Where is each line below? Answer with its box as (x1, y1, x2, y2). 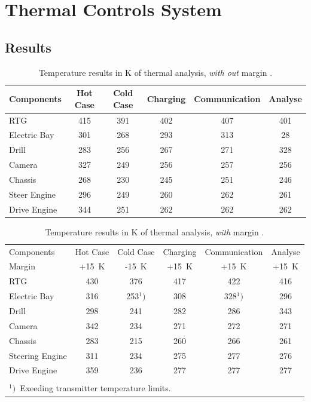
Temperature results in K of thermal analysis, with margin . (45, 225, 264, 238)
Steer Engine (9, 188, 56, 200)
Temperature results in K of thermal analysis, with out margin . (38, 66, 273, 78)
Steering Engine (9, 349, 67, 361)
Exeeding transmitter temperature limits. (20, 382, 171, 394)
